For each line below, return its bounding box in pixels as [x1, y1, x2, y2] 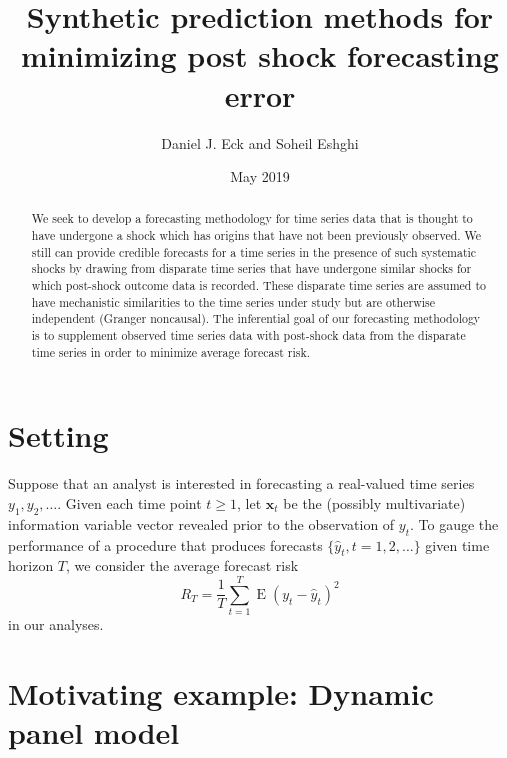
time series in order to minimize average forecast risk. [31, 343, 310, 360]
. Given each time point [57, 492, 202, 513]
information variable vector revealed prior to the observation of [8, 513, 395, 534]
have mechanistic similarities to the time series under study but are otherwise [31, 293, 436, 310]
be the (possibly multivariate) [283, 492, 466, 513]
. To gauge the [410, 513, 499, 534]
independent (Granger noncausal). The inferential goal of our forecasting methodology [31, 310, 481, 327]
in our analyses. [8, 614, 104, 635]
